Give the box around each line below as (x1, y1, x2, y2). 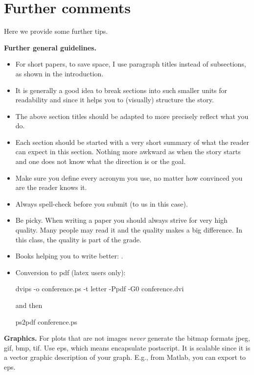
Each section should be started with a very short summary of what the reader (15, 137, 249, 147)
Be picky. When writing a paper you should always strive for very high (15, 215, 228, 225)
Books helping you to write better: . (15, 251, 123, 261)
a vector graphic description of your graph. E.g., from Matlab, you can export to (4, 352, 246, 362)
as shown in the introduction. (15, 68, 104, 78)
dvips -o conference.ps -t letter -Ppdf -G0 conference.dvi (15, 283, 184, 294)
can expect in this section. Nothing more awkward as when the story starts (15, 146, 241, 157)
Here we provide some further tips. (4, 26, 108, 36)
